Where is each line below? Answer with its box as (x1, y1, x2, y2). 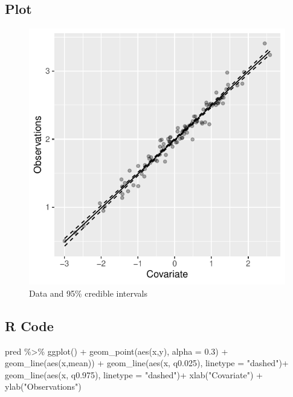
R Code (5, 316, 54, 335)
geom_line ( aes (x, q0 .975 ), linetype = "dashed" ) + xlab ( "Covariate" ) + (5, 368, 263, 381)
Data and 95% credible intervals (29, 286, 147, 299)
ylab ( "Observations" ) (5, 380, 82, 393)
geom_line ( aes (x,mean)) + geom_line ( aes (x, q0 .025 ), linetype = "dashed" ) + (5, 357, 289, 369)
